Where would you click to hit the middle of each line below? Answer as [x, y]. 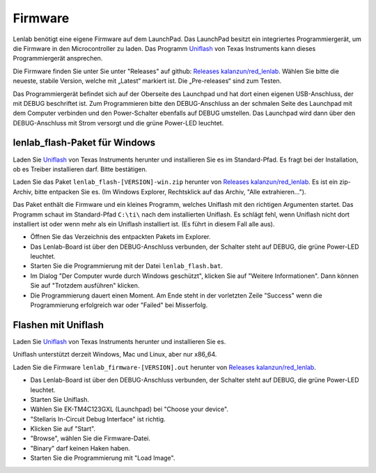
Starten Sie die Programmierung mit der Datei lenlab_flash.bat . [126, 266]
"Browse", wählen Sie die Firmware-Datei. [91, 438]
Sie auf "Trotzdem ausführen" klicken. [85, 286]
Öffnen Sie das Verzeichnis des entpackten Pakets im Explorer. [121, 237]
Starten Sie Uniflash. [60, 399]
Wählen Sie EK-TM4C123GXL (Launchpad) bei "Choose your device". [130, 409]
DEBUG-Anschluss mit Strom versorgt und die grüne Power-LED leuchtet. [118, 123]
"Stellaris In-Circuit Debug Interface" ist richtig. [98, 419]
